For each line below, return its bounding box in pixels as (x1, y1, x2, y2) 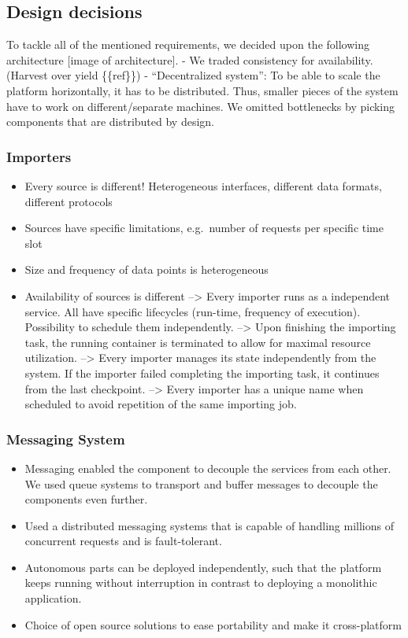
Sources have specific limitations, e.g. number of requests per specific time (24, 219, 384, 236)
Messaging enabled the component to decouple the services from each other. (24, 459, 391, 476)
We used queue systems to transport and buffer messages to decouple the (24, 475, 378, 492)
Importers (6, 146, 72, 166)
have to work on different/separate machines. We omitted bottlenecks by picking (6, 98, 395, 114)
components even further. (24, 491, 148, 507)
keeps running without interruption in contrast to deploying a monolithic (24, 574, 377, 591)
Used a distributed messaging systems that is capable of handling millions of (24, 517, 394, 533)
